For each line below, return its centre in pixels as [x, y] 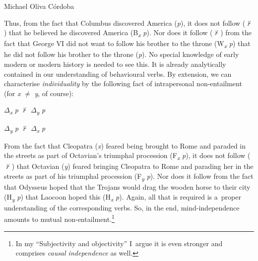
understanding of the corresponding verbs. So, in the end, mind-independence [122, 207]
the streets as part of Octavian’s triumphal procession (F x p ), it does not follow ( [127, 156]
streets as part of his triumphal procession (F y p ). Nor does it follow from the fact [129, 176]
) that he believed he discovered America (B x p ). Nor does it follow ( [108, 33]
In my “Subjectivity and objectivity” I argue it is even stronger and [119, 243]
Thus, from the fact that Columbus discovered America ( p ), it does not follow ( [125, 23]
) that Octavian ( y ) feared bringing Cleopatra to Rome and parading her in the [132, 166]
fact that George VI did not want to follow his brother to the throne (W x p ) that [127, 44]
